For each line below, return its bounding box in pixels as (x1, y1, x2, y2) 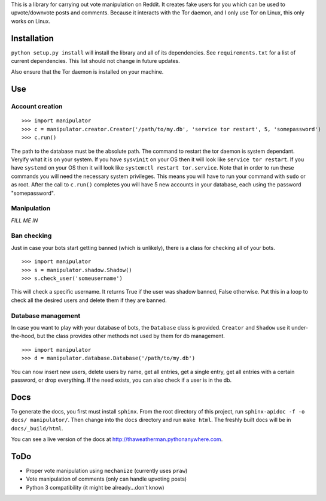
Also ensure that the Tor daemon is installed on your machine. (11, 68, 164, 76)
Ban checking (11, 231, 52, 240)
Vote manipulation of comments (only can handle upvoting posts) (26, 475, 187, 482)
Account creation (11, 102, 63, 111)
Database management (11, 312, 81, 320)
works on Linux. (11, 17, 51, 25)
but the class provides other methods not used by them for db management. (36, 333, 226, 340)
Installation (11, 33, 54, 43)
